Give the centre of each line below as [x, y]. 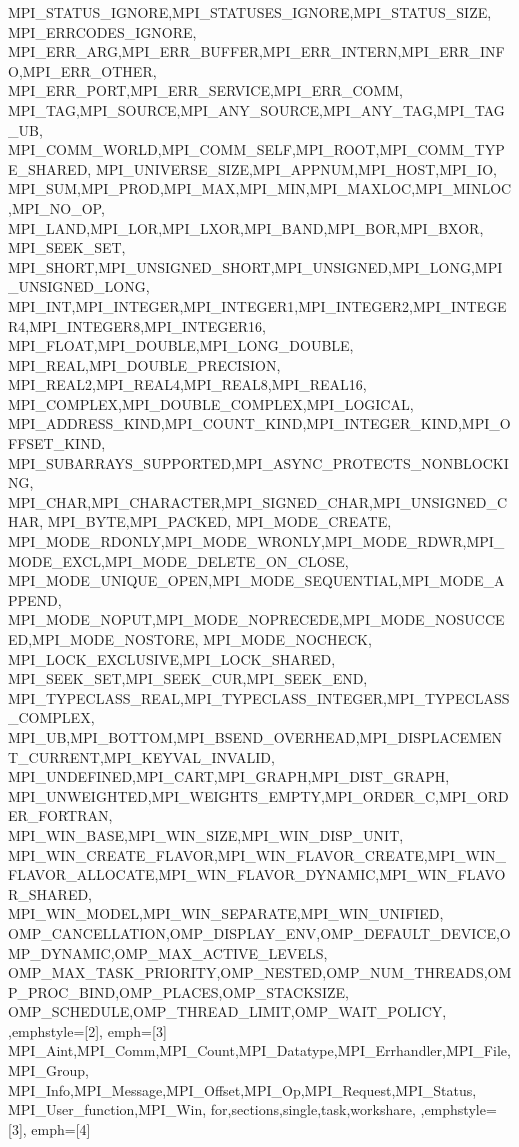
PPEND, [35, 599]
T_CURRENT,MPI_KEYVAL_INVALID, [141, 756]
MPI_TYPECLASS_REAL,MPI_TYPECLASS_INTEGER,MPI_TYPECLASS [259, 697]
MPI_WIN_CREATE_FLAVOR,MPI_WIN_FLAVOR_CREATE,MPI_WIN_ [257, 854]
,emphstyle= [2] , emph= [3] [87, 1030]
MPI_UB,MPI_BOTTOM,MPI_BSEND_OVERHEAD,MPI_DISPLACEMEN [255, 736]
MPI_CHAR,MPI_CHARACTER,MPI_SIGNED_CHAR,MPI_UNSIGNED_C [257, 501]
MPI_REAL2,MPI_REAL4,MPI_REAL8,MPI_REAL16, [187, 384]
